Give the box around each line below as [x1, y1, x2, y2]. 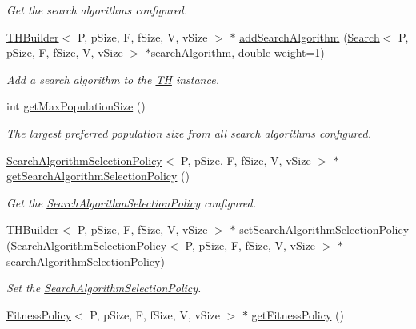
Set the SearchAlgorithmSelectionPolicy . [6, 279, 202, 296]
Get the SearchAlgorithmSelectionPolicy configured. [6, 194, 257, 211]
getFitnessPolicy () [251, 306, 344, 323]
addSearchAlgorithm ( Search [239, 28, 380, 45]
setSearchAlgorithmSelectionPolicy [239, 221, 410, 238]
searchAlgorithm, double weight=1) [150, 44, 325, 61]
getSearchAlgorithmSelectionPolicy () [6, 167, 190, 184]
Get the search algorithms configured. [6, 2, 188, 18]
